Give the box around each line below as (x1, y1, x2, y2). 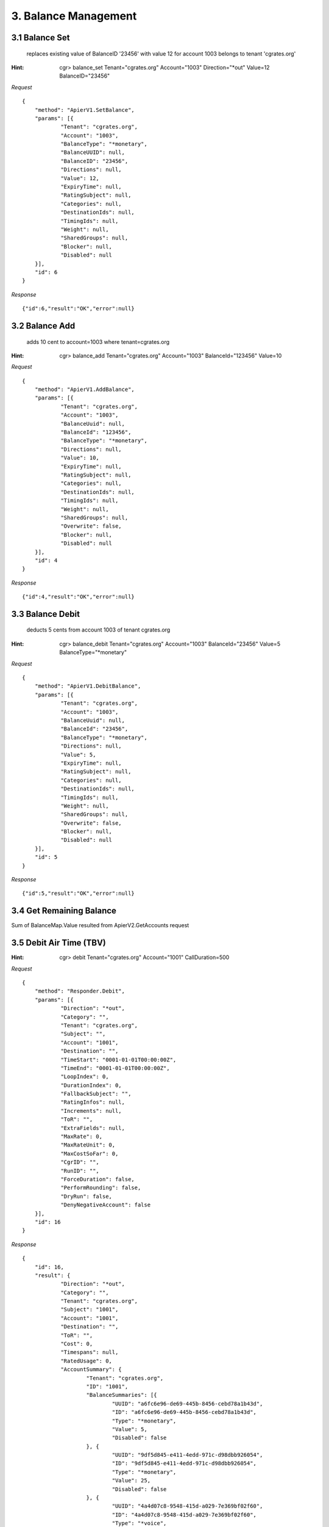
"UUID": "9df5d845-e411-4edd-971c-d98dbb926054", (111, 1451, 263, 1459)
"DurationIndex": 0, (60, 1082, 122, 1088)
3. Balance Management (11, 9, 137, 23)
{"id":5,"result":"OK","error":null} (22, 890, 135, 897)
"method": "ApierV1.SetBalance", (34, 106, 135, 113)
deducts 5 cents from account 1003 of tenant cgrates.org (26, 626, 171, 633)
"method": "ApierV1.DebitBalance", (34, 683, 141, 690)
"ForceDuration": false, (60, 1176, 135, 1183)
